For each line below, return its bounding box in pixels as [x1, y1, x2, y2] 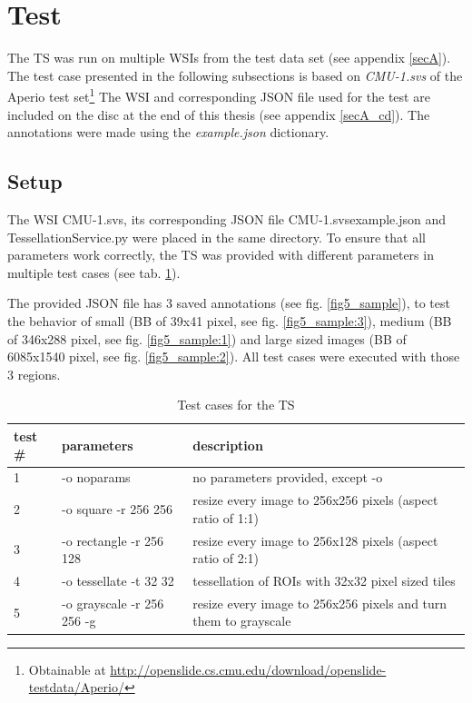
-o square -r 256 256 [62, 499, 172, 518]
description [192, 435, 263, 454]
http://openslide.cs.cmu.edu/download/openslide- [110, 659, 387, 678]
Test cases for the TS [177, 395, 295, 414]
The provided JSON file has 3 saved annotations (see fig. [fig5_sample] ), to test [7, 293, 450, 312]
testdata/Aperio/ [28, 678, 124, 697]
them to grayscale [192, 611, 291, 630]
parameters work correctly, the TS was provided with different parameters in [7, 245, 434, 264]
